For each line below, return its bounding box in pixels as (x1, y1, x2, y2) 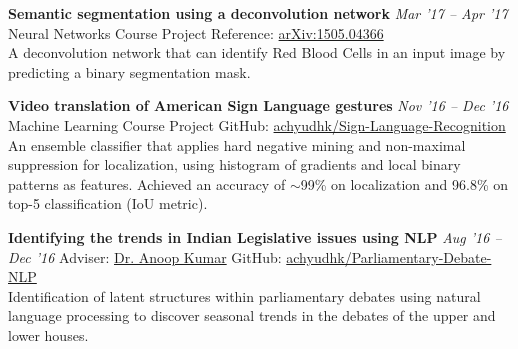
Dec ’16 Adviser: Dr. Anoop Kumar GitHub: (8, 246, 282, 267)
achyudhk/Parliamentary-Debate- (286, 246, 492, 267)
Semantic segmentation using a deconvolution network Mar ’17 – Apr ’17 (8, 3, 508, 23)
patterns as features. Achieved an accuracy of (8, 173, 286, 194)
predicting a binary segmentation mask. (8, 61, 251, 82)
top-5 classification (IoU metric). (8, 193, 208, 214)
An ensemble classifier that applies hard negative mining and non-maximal (8, 134, 466, 155)
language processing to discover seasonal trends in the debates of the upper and (8, 305, 496, 326)
